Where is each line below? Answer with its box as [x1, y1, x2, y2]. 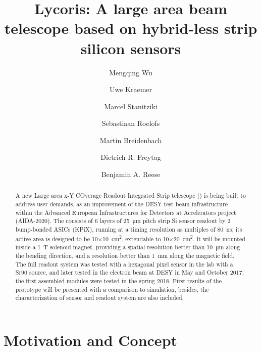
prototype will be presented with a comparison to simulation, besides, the [15, 285, 209, 293]
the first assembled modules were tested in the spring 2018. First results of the [15, 276, 222, 285]
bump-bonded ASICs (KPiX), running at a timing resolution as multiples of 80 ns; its [15, 225, 242, 234]
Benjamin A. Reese [101, 169, 161, 180]
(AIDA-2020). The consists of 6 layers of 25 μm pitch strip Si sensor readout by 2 [15, 216, 231, 225]
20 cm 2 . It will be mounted [173, 233, 245, 243]
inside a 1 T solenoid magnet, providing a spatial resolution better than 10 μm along [15, 243, 240, 251]
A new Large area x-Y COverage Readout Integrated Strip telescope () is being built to [15, 191, 246, 200]
